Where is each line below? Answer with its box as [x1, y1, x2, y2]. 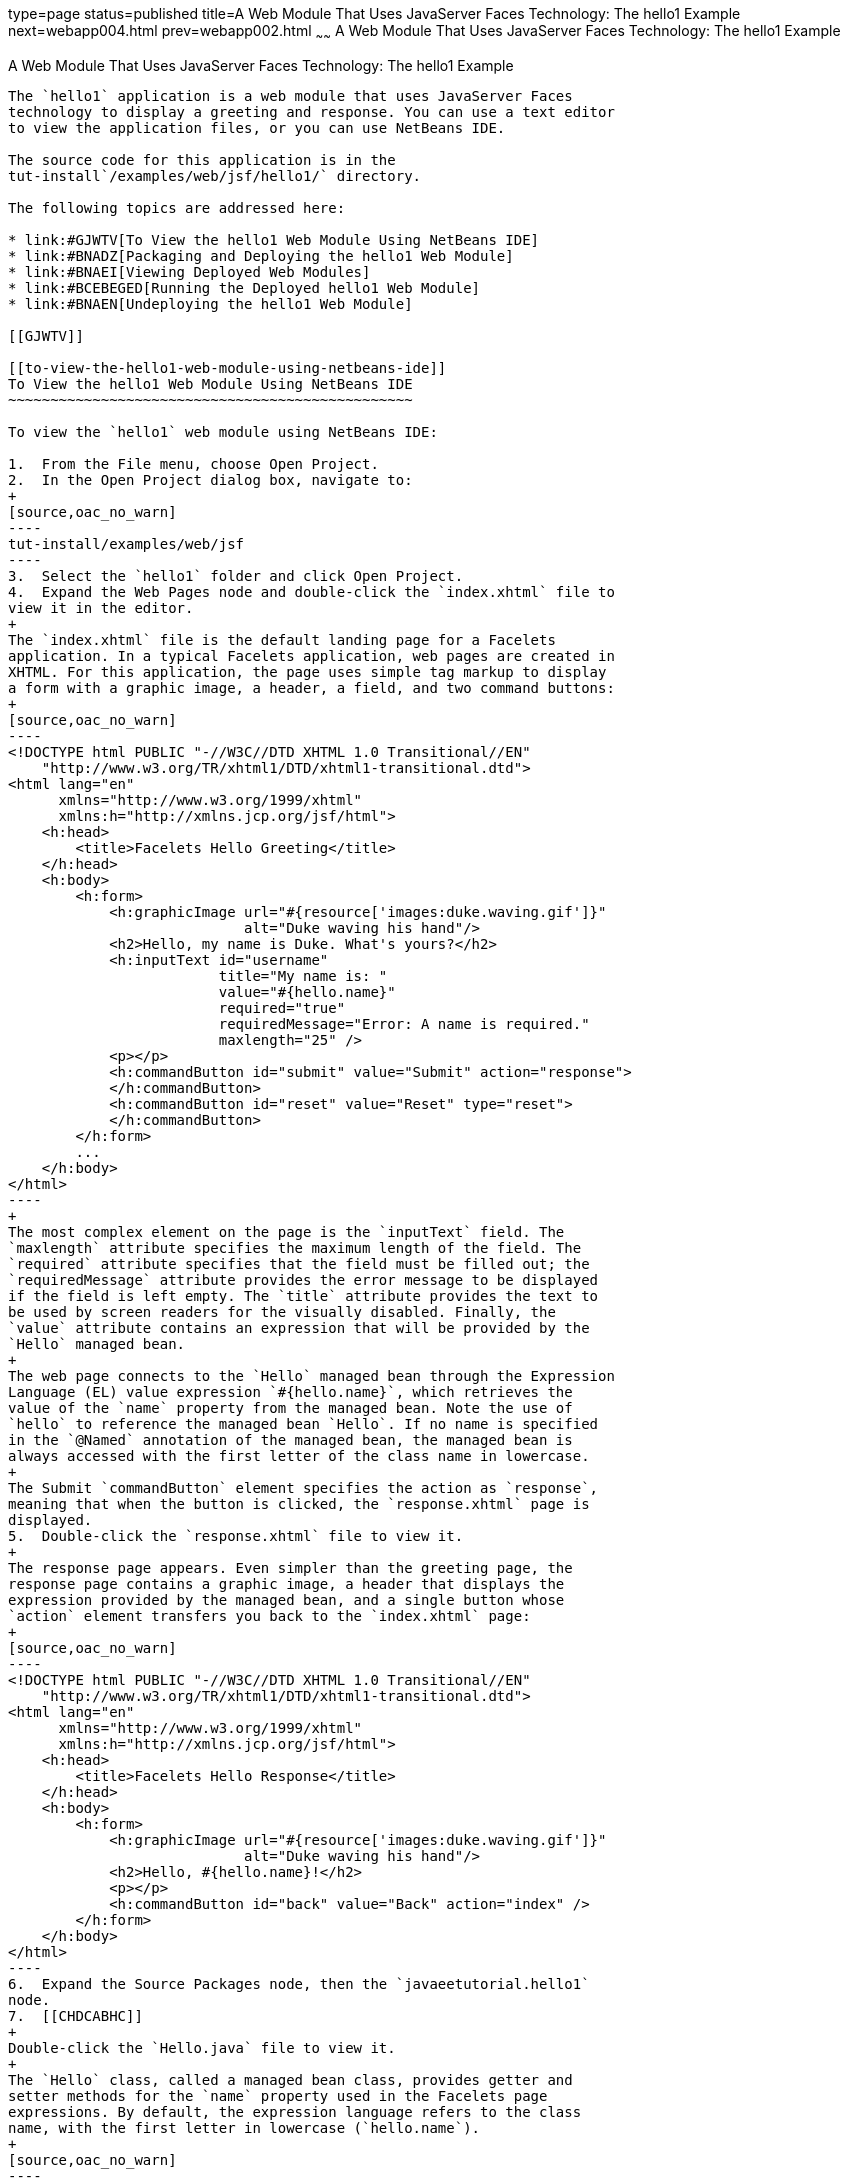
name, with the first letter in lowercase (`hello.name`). [8, 2119, 481, 2136]
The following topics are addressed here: [8, 199, 346, 216]
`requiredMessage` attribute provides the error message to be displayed [8, 1271, 599, 1288]
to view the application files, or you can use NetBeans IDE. [8, 119, 506, 136]
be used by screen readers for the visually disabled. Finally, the [8, 1303, 556, 1320]
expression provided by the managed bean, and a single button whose [8, 1591, 565, 1608]
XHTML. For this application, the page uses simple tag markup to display [8, 663, 607, 680]
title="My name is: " [218, 967, 388, 984]
